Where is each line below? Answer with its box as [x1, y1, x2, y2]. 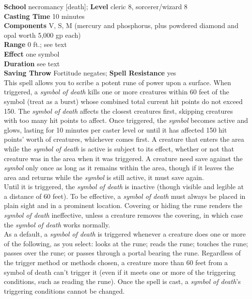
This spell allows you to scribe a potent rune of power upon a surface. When [4, 77, 231, 87]
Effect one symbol [4, 48, 60, 59]
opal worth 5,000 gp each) [4, 30, 81, 40]
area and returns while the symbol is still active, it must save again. [4, 172, 204, 182]
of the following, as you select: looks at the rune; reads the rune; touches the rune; [4, 238, 248, 248]
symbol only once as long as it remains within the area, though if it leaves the [4, 163, 234, 173]
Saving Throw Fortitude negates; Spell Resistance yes [4, 68, 176, 78]
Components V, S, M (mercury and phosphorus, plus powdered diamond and [4, 20, 238, 30]
